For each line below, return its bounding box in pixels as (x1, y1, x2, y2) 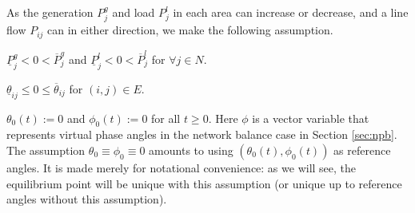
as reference (333, 142, 391, 159)
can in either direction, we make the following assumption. (47, 22, 333, 38)
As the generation (6, 4, 94, 20)
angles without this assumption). (6, 191, 167, 207)
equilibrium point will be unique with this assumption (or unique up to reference (6, 175, 402, 191)
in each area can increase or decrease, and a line (173, 4, 409, 20)
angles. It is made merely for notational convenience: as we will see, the (6, 160, 357, 176)
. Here (208, 109, 238, 126)
